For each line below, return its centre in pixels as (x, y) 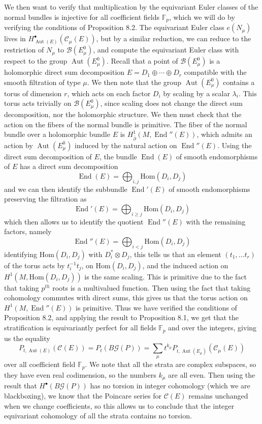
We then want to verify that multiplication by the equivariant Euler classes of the (131, 7)
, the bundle (118, 156)
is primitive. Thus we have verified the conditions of (156, 307)
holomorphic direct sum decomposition (64, 72)
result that (21, 386)
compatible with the (215, 72)
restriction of (24, 50)
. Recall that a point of (142, 61)
